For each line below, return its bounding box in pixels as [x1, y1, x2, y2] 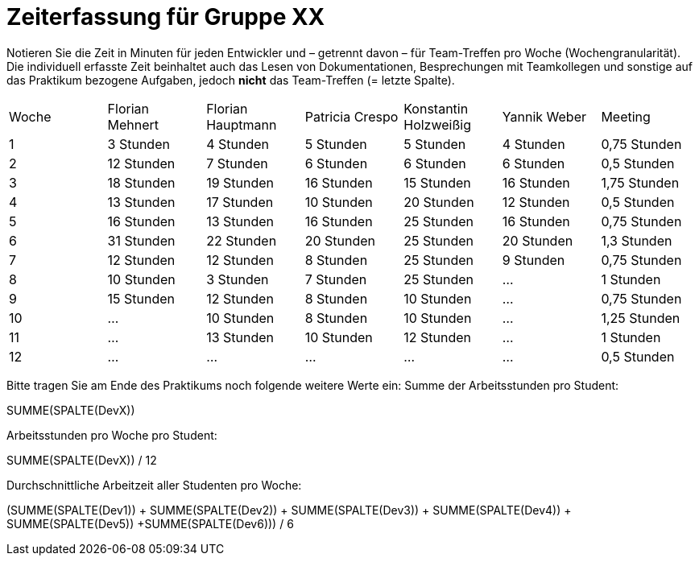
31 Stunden [107, 232, 176, 249]
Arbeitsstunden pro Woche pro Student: [6, 428, 217, 442]
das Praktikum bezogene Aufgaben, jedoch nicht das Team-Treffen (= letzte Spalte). [6, 72, 455, 87]
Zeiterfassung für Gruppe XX [6, 3, 325, 31]
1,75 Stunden [601, 174, 680, 191]
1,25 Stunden [601, 309, 680, 326]
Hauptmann [206, 116, 277, 133]
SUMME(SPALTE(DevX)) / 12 [6, 452, 157, 467]
